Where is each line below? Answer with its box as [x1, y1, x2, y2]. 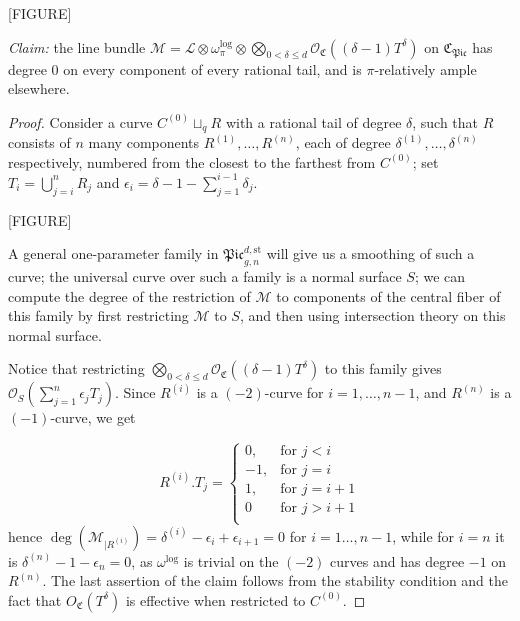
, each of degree [295, 132, 391, 153]
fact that [8, 589, 62, 610]
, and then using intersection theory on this [239, 305, 506, 326]
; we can [414, 266, 466, 287]
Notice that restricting [8, 358, 145, 379]
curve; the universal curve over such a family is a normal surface [8, 266, 402, 287]
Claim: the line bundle [8, 36, 146, 57]
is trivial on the [183, 550, 279, 571]
